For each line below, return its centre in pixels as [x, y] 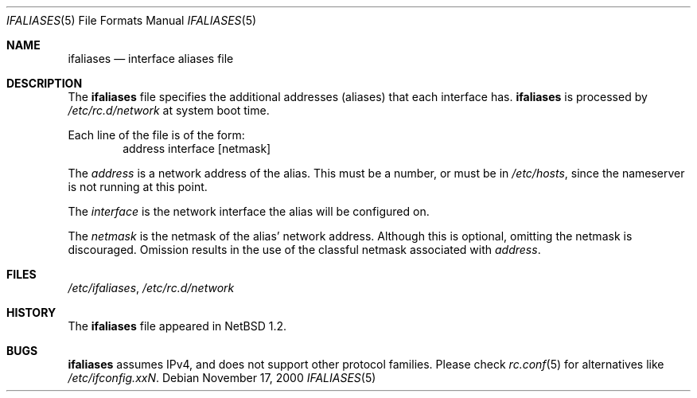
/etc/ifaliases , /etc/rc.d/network [151, 288]
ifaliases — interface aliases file [151, 59]
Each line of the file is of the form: [156, 135]
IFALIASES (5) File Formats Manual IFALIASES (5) [132, 20]
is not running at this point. [138, 187]
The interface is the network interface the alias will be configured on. [249, 211]
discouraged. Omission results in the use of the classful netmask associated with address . [304, 250]
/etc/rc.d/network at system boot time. [169, 110]
